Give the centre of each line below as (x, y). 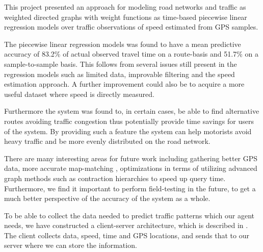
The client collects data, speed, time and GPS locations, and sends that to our (127, 235)
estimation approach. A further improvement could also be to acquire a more (124, 84)
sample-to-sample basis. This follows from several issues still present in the (121, 64)
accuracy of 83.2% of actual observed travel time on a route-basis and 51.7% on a (131, 54)
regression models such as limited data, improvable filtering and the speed (120, 74)
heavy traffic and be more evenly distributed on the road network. (107, 141)
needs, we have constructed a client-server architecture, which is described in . (126, 225)
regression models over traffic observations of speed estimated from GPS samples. (131, 27)
